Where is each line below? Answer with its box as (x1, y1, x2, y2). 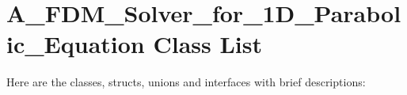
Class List (153, 28, 262, 60)
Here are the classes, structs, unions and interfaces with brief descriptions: (6, 74, 366, 90)
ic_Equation (6, 28, 145, 60)
